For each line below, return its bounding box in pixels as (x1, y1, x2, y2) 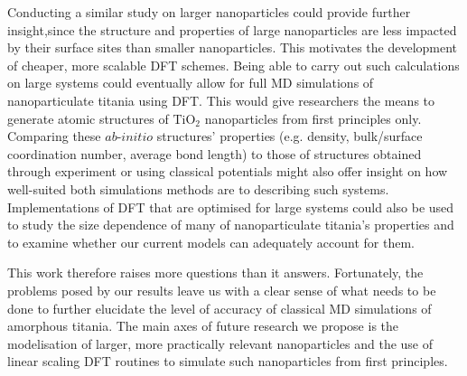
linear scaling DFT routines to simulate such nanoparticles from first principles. (7, 352, 448, 371)
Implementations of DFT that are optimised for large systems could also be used (7, 197, 454, 216)
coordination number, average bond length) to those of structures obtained (7, 144, 422, 163)
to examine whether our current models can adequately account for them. (7, 232, 415, 251)
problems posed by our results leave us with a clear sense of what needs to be (7, 280, 436, 299)
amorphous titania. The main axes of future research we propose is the (7, 316, 399, 335)
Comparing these (7, 127, 101, 146)
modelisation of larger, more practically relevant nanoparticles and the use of (7, 334, 434, 352)
